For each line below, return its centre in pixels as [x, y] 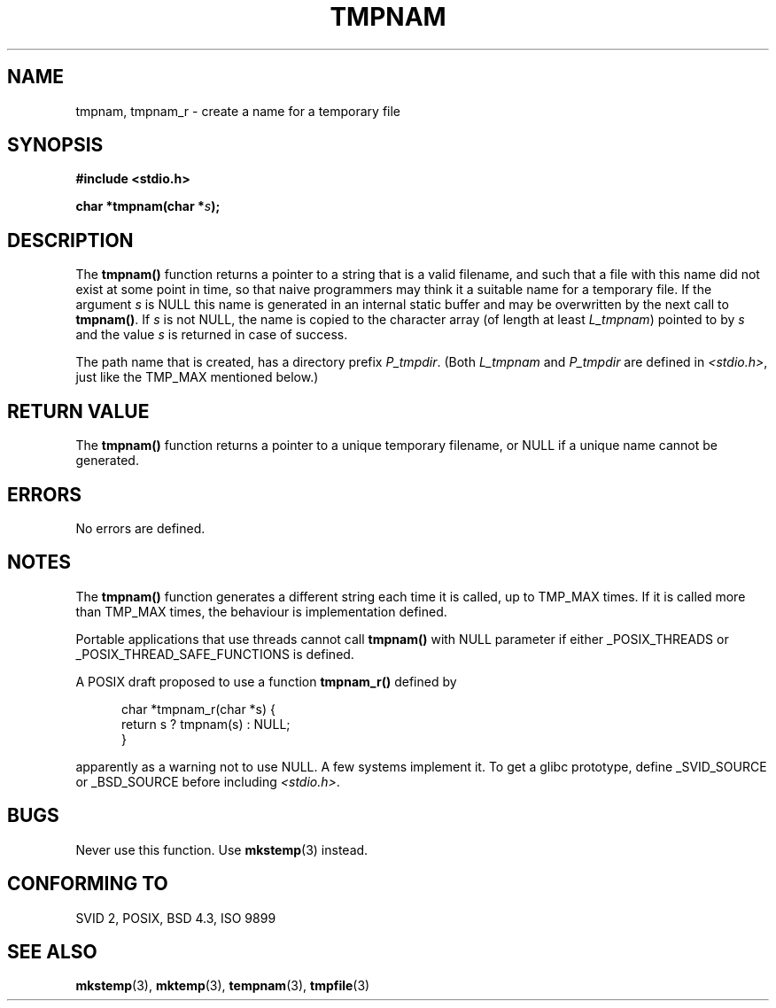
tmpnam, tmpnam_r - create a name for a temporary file [238, 111]
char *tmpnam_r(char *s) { [199, 709]
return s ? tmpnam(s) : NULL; [206, 724]
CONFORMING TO [88, 884]
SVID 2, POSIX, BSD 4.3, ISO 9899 [176, 918]
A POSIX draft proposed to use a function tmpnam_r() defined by [266, 681]
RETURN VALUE [78, 411]
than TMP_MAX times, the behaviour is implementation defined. [261, 611]
